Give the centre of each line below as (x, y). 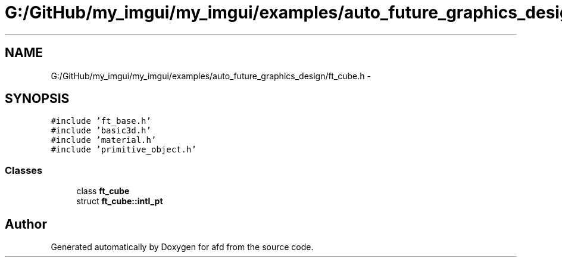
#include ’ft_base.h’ (101, 121)
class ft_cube (103, 191)
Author (26, 224)
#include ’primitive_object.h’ (124, 150)
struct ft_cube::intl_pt (120, 201)
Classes (24, 170)
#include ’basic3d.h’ (101, 131)
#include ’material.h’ (104, 140)
